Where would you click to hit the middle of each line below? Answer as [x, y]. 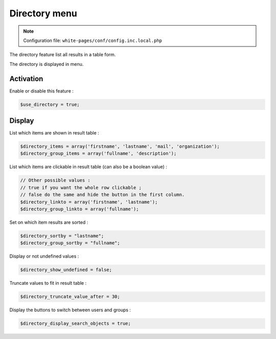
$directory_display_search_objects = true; [76, 324]
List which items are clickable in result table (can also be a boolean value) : [88, 167]
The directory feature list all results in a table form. [63, 55]
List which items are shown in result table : [54, 133]
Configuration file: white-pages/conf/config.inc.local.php [93, 40]
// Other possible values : [55, 180]
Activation [26, 78]
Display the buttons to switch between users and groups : [70, 310]
